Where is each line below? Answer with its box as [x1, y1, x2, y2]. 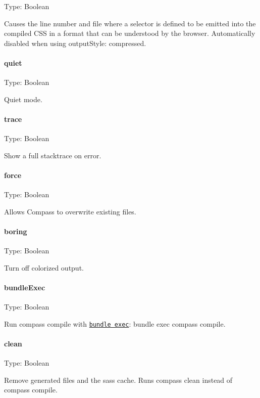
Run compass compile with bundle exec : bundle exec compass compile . [4, 318, 226, 329]
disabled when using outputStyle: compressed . [4, 37, 146, 48]
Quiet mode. [4, 94, 42, 104]
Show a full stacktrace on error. [4, 150, 101, 160]
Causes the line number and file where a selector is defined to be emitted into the [4, 18, 256, 28]
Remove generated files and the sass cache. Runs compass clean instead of [4, 374, 233, 385]
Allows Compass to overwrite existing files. [4, 206, 136, 216]
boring [4, 226, 27, 236]
